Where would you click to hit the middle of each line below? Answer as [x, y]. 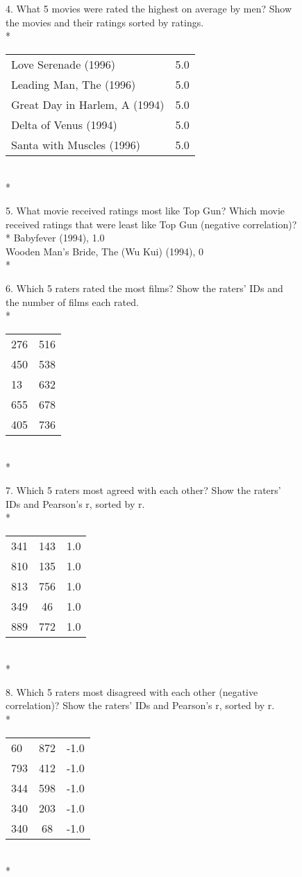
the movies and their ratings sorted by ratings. [105, 22]
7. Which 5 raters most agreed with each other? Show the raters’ [143, 489]
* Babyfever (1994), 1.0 [55, 238]
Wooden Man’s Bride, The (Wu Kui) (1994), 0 [105, 251]
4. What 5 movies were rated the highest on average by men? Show [149, 8]
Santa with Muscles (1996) [76, 144]
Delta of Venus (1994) [64, 124]
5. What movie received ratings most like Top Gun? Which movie [145, 210]
